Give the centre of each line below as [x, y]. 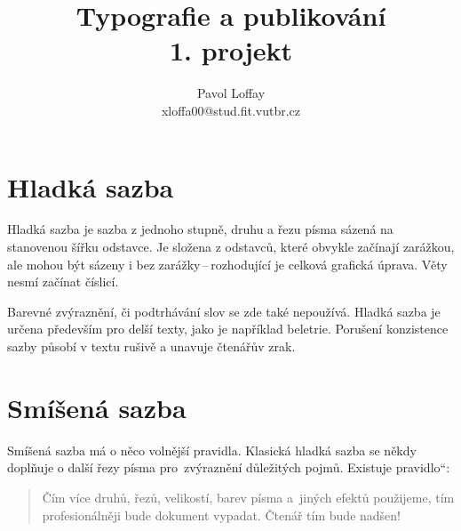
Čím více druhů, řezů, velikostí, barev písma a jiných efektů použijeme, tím [248, 497]
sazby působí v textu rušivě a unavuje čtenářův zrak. [151, 346]
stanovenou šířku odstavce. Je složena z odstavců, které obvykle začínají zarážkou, [231, 247]
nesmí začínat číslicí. [63, 282]
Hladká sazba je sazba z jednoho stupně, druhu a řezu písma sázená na [200, 229]
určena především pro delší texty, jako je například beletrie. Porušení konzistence [228, 329]
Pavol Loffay [231, 93]
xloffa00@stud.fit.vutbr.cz [231, 110]
